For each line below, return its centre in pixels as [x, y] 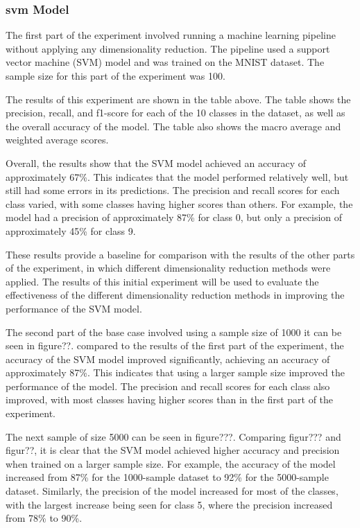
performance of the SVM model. [74, 308]
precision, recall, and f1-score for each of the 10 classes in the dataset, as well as [175, 113]
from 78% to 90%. [44, 518]
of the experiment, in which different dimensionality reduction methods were [168, 268]
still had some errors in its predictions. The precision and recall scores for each [173, 190]
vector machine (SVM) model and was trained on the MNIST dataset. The [165, 62]
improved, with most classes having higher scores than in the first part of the [170, 399]
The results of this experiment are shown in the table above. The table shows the [178, 99]
